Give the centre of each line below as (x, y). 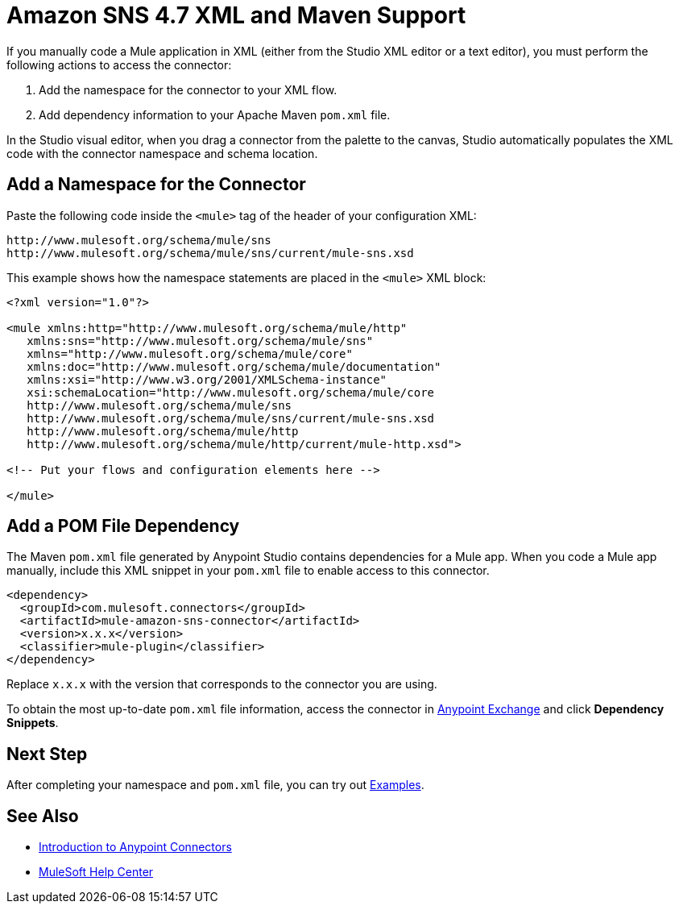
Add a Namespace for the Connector (156, 185)
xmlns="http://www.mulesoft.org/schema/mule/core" (190, 353)
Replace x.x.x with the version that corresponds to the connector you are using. (222, 684)
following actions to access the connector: (119, 64)
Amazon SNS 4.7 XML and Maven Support (236, 15)
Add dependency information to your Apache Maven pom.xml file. (215, 114)
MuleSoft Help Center (96, 872)
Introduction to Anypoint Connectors (135, 847)
